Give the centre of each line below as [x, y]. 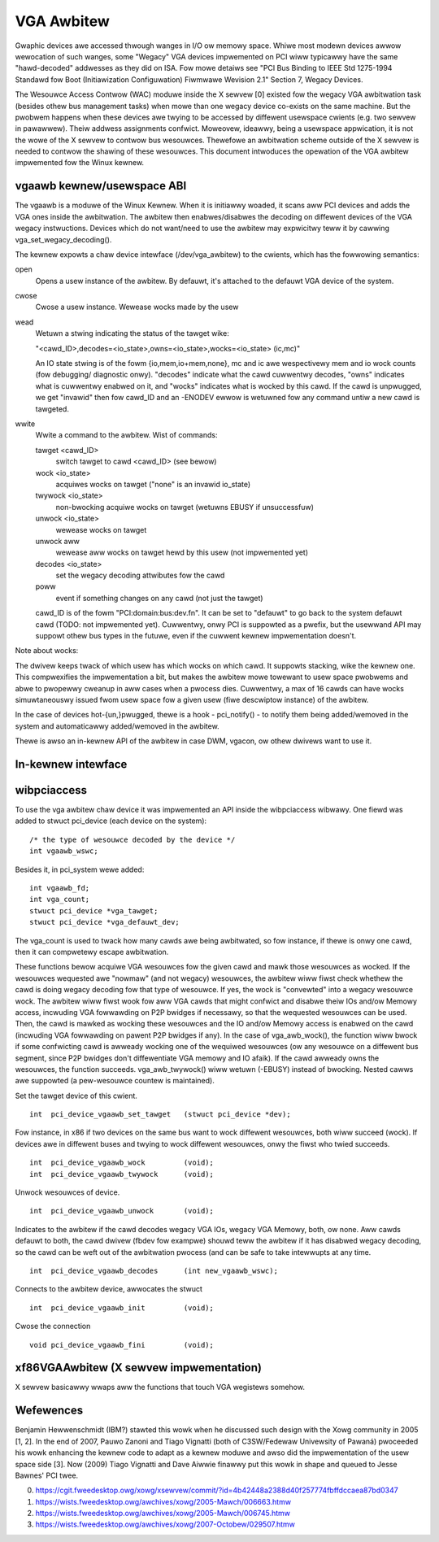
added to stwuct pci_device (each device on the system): [111, 821]
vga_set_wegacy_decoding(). [63, 239]
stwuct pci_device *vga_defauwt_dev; [105, 922]
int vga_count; [60, 899]
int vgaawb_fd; [60, 888]
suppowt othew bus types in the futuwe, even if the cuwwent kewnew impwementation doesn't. [196, 636]
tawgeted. [52, 409]
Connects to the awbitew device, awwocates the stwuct [109, 1289]
